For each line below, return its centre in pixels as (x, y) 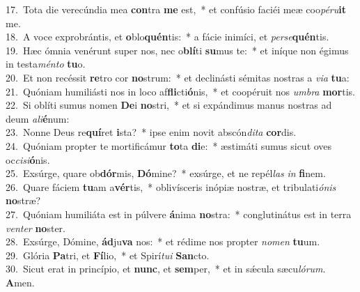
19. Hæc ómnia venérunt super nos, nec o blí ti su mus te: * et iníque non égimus (177, 50)
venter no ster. (36, 228)
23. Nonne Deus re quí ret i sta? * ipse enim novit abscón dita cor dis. (151, 132)
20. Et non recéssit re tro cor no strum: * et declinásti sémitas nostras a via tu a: (178, 77)
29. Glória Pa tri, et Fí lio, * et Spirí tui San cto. (108, 255)
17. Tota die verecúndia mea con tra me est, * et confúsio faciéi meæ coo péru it (176, 9)
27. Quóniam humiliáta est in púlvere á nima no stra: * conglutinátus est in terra (179, 214)
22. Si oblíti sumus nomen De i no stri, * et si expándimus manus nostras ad (169, 105)
